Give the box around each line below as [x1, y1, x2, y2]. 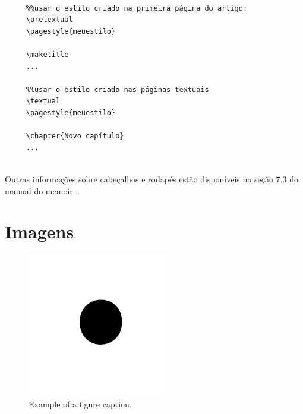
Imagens [5, 219, 74, 244]
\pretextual [26, 15, 73, 24]
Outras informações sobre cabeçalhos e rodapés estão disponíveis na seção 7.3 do [5, 172, 298, 185]
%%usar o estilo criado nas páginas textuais [26, 85, 209, 94]
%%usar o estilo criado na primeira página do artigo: [26, 4, 248, 12]
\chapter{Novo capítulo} [26, 132, 124, 141]
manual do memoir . [5, 184, 78, 197]
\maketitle [26, 50, 69, 59]
